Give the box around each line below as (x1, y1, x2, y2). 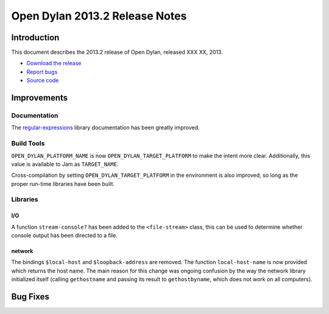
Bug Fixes (11, 291, 50, 302)
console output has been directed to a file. (11, 232, 118, 239)
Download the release (26, 60, 82, 67)
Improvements (11, 93, 68, 103)
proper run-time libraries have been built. (11, 180, 115, 187)
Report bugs (26, 68, 58, 76)
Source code (26, 77, 59, 84)
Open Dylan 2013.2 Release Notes (11, 9, 187, 23)
